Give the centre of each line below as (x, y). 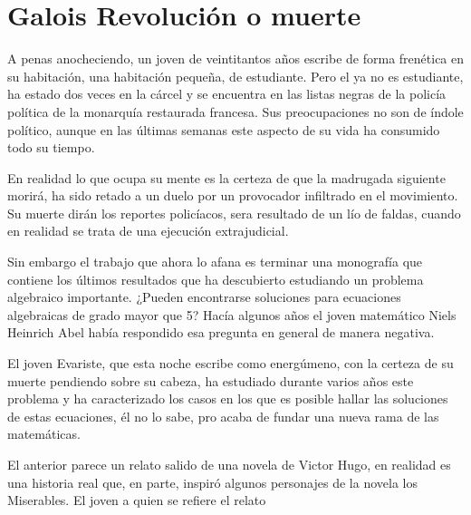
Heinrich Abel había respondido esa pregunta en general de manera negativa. (221, 332)
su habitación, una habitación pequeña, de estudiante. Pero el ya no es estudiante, (235, 76)
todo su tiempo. (51, 147)
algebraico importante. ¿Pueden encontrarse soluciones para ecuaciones (204, 297)
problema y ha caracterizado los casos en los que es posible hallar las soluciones (228, 398)
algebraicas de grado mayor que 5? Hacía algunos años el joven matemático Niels (232, 314)
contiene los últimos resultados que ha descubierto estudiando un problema (216, 279)
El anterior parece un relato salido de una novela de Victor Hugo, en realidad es (229, 464)
